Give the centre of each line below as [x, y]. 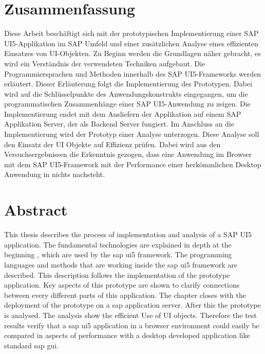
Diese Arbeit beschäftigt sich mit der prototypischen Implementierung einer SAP [131, 33]
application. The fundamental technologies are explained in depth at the [118, 244]
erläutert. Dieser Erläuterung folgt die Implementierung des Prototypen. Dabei [128, 84]
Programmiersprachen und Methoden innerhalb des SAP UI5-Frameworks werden [133, 73]
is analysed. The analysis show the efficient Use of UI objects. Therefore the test [130, 315]
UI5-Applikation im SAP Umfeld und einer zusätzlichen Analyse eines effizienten [131, 43]
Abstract [36, 210]
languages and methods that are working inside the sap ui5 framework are [121, 264]
